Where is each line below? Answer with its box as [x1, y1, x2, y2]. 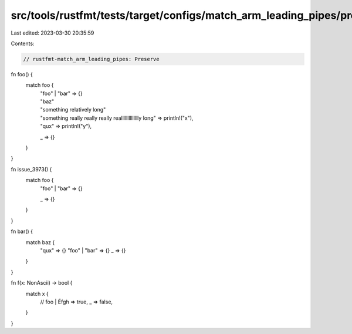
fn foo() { [11, 70, 33, 77]
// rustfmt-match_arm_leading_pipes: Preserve [23, 56, 160, 62]
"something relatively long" [40, 106, 106, 113]
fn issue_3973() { [11, 166, 52, 173]
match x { [25, 290, 49, 297]
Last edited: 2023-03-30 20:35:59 [11, 29, 94, 36]
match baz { [25, 238, 55, 246]
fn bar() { [11, 228, 33, 235]
